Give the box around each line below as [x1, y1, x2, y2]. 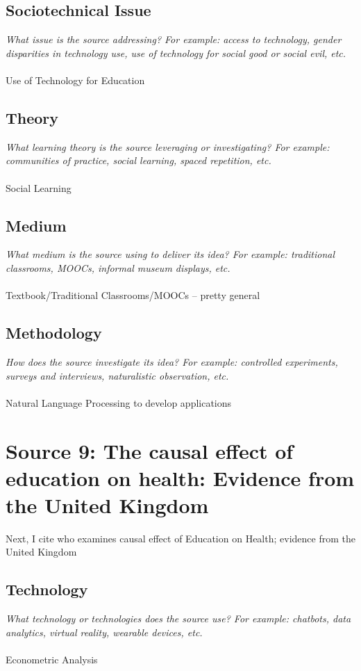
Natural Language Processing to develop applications [6, 395, 232, 410]
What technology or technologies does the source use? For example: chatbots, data [6, 611, 351, 626]
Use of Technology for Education [6, 72, 145, 87]
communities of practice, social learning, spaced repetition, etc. [6, 153, 271, 168]
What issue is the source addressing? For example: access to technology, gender [6, 32, 342, 47]
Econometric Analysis [6, 652, 98, 666]
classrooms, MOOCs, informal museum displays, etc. [6, 260, 230, 275]
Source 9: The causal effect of [6, 436, 294, 464]
